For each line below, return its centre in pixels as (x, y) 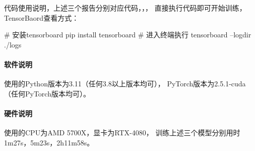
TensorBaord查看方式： (42, 17)
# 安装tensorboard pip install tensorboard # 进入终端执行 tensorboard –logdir (128, 35)
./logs (13, 44)
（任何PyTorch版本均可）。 (47, 93)
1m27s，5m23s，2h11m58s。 (49, 142)
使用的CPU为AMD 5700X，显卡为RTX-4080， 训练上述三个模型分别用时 (122, 133)
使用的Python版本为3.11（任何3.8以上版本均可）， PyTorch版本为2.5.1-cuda (125, 84)
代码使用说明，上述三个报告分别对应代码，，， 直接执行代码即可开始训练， (125, 8)
